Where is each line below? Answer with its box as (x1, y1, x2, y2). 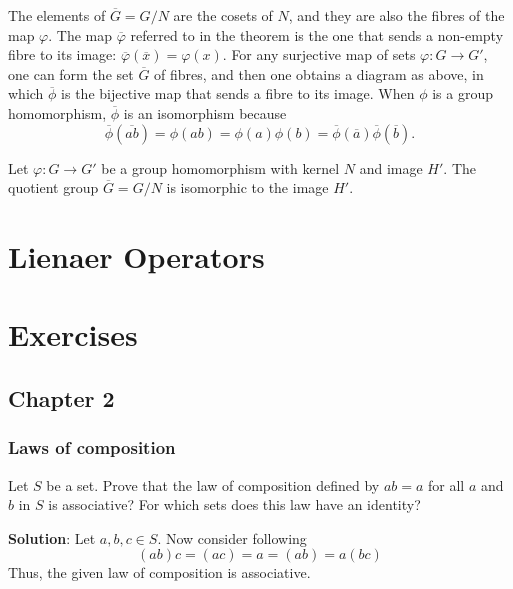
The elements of (8, 5, 106, 25)
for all (428, 474, 465, 495)
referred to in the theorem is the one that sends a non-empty (130, 24, 504, 45)
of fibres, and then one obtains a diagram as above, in (154, 63, 484, 84)
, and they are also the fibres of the (288, 5, 505, 25)
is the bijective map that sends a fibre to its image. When (61, 83, 415, 104)
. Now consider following (157, 527, 307, 548)
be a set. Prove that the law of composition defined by (46, 474, 380, 495)
